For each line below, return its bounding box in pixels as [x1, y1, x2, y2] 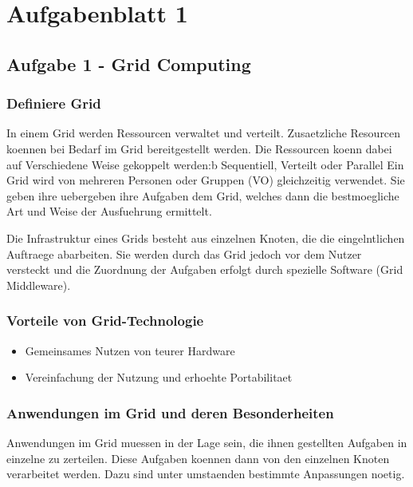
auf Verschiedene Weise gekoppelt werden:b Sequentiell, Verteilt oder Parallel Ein [6, 156, 404, 172]
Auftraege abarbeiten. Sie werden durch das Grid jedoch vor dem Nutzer [6, 245, 362, 262]
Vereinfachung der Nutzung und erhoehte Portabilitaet [25, 369, 293, 386]
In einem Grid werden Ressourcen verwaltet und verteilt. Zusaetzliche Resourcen [6, 125, 401, 141]
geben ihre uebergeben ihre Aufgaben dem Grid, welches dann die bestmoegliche [6, 187, 399, 204]
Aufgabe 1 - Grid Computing [6, 51, 251, 76]
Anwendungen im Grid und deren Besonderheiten [6, 402, 334, 422]
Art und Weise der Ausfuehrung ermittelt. [6, 203, 212, 220]
